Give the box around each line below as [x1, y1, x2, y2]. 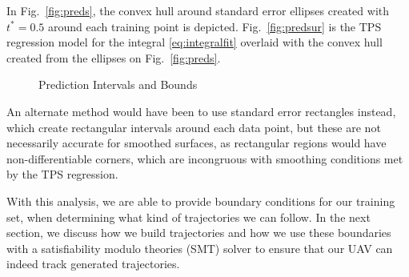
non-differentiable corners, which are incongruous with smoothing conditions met [6, 150, 403, 167]
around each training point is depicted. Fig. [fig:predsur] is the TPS [47, 18, 382, 34]
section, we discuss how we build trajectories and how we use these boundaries [6, 224, 391, 241]
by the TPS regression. [6, 166, 118, 183]
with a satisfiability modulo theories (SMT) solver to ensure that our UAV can [6, 239, 393, 256]
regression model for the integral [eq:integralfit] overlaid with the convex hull [6, 34, 383, 50]
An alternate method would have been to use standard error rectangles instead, [6, 102, 396, 119]
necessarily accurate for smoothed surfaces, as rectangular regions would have [6, 134, 387, 151]
